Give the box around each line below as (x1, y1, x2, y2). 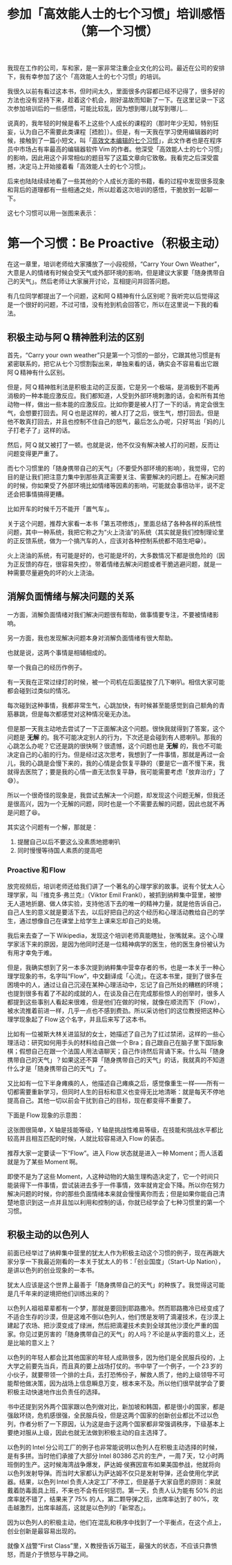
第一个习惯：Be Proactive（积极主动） (7, 236, 226, 252)
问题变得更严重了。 (7, 449, 62, 457)
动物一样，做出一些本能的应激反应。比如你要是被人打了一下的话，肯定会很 (7, 400, 219, 408)
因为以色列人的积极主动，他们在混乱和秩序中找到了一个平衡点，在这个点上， (7, 1518, 225, 1526)
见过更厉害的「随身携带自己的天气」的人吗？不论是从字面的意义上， (25, 1329, 219, 1338)
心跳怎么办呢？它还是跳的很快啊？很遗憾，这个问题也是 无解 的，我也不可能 (7, 741, 222, 750)
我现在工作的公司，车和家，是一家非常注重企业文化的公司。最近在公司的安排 (7, 64, 225, 73)
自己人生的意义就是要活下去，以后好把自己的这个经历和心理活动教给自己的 (7, 908, 219, 916)
